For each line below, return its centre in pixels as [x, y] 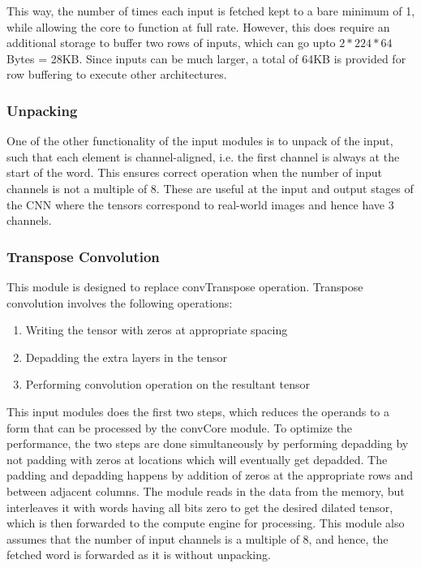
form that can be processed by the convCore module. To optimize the [180, 427]
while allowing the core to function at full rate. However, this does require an [198, 26]
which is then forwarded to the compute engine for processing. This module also [206, 523]
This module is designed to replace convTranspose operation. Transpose [185, 286]
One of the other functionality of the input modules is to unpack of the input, [200, 141]
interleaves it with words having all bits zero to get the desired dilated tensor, [200, 507]
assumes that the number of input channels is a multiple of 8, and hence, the [198, 538]
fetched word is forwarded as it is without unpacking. [139, 555]
